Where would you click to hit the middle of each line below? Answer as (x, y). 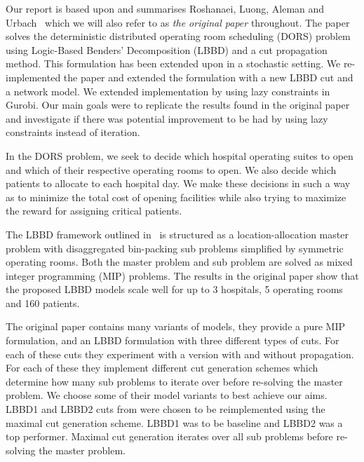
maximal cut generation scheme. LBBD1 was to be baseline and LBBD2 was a (174, 422)
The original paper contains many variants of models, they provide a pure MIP (176, 326)
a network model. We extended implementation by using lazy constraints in (168, 91)
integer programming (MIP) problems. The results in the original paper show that (182, 275)
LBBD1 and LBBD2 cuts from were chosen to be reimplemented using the (166, 409)
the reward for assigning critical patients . (94, 211)
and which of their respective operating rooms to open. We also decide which (171, 169)
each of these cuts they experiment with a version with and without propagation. (180, 354)
